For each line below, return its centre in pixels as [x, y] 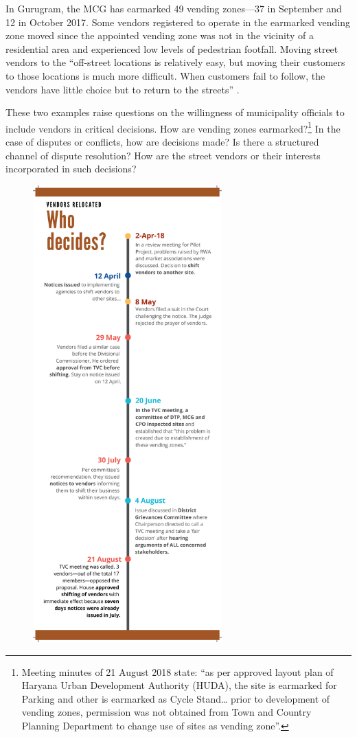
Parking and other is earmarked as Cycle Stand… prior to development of [176, 698]
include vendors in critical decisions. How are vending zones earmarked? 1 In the [173, 127]
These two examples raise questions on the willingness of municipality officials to [175, 112]
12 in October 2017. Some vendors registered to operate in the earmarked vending [178, 22]
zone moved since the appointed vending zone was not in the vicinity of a [160, 35]
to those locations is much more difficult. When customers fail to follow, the [165, 75]
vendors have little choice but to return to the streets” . [123, 89]
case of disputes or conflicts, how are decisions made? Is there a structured [162, 141]
